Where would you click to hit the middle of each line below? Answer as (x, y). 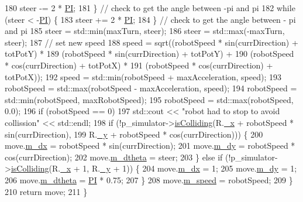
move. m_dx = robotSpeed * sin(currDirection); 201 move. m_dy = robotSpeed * (150, 145)
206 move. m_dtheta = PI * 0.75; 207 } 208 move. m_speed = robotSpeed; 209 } (149, 179)
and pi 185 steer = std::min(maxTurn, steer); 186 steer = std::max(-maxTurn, (145, 31)
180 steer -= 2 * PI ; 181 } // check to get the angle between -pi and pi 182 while (150, 8)
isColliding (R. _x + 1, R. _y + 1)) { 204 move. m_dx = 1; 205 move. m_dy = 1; (154, 168)
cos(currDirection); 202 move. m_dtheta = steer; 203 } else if (114, 157)
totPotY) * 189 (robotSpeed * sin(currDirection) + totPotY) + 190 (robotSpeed (149, 54)
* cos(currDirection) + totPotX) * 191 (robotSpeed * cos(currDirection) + (139, 65)
